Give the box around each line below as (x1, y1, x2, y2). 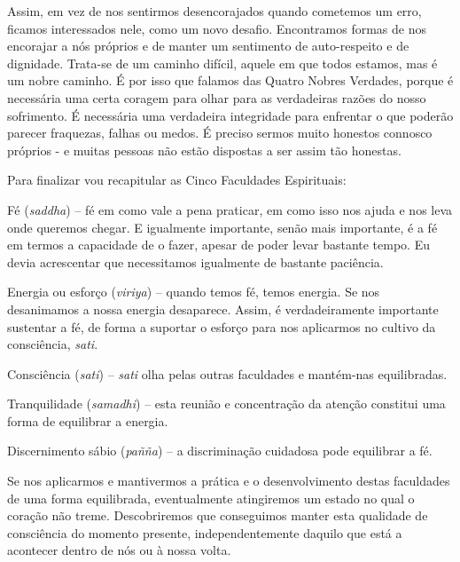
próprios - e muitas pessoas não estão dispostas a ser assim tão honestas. (7, 140, 402, 159)
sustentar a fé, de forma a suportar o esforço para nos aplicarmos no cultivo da (7, 317, 436, 336)
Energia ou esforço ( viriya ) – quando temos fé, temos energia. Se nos (7, 282, 380, 301)
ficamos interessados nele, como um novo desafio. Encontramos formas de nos (7, 19, 426, 37)
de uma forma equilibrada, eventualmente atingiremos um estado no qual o (7, 488, 415, 507)
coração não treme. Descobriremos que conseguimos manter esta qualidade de (7, 506, 428, 525)
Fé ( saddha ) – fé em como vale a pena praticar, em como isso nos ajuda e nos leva (7, 200, 453, 218)
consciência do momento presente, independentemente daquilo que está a (7, 523, 402, 542)
